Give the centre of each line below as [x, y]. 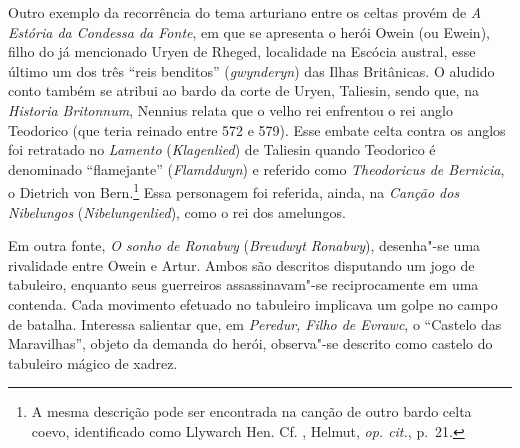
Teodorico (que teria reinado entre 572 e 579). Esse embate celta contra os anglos [257, 129]
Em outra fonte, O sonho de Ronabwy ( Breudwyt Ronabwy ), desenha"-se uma [244, 245]
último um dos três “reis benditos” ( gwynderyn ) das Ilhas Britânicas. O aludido [251, 70]
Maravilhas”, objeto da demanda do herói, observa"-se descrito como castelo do [250, 343]
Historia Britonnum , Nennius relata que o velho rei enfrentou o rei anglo [230, 109]
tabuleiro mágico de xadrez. [93, 362]
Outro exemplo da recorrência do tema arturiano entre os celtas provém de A [245, 12]
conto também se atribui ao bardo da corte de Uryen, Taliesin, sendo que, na [243, 90]
